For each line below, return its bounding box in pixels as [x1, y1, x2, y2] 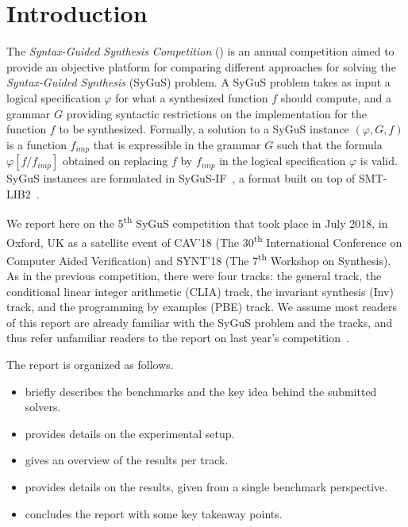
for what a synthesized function [115, 89, 268, 106]
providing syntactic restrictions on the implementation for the [66, 105, 368, 121]
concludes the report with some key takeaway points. [25, 505, 283, 521]
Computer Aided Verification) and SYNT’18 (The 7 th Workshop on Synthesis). [6, 249, 391, 268]
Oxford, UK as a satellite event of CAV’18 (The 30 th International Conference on [6, 231, 402, 250]
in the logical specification [219, 152, 346, 169]
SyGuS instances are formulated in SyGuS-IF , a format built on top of [6, 170, 356, 187]
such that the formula [276, 136, 383, 152]
